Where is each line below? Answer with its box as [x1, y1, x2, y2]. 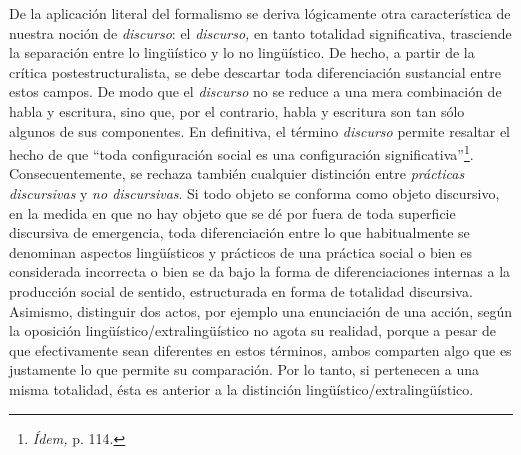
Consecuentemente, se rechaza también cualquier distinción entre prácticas [9, 163, 465, 184]
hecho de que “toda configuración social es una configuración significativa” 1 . [9, 141, 474, 164]
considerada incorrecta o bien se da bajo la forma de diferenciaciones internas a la [9, 261, 511, 282]
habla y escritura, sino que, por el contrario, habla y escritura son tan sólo [9, 100, 465, 121]
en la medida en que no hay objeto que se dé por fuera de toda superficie [9, 202, 456, 223]
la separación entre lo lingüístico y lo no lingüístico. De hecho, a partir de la [9, 42, 475, 63]
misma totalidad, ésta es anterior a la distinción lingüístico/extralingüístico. [9, 378, 474, 399]
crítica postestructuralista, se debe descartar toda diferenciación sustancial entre [9, 61, 501, 82]
